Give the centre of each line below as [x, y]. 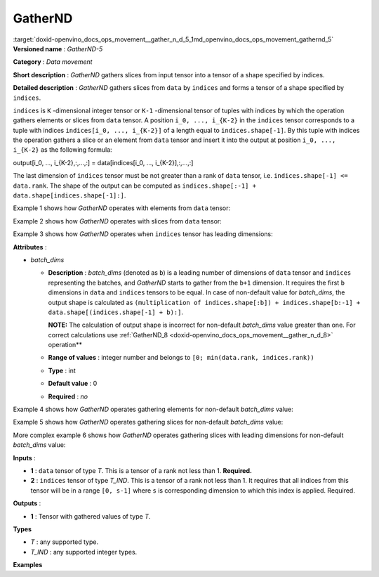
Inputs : [25, 458]
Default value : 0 [73, 384]
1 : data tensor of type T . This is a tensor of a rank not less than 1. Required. [141, 471]
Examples [28, 565]
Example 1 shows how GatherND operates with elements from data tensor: [122, 208]
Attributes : [30, 247]
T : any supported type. [65, 542]
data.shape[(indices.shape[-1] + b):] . [116, 312]
